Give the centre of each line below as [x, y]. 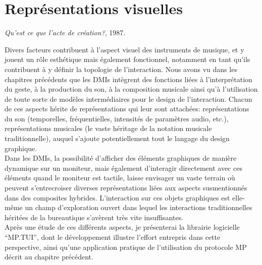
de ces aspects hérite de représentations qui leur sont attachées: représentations [127, 109]
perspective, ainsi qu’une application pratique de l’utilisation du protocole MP [126, 247]
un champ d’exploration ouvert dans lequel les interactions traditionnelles [139, 207]
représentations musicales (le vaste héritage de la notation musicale [108, 128]
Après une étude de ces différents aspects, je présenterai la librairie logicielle [122, 227]
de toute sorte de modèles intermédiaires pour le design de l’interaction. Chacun [128, 98]
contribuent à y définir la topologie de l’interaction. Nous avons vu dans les [121, 69]
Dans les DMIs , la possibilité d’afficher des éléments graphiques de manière [121, 158]
